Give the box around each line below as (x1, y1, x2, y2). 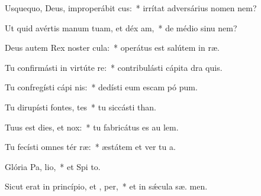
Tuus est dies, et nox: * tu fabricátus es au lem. (5, 120, 179, 133)
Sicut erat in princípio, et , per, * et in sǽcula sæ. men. (5, 180, 208, 192)
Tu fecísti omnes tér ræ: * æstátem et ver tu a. (5, 141, 176, 153)
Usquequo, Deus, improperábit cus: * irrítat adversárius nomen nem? (5, 2, 257, 14)
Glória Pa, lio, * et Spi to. (5, 160, 101, 172)
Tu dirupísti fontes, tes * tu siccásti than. (5, 100, 156, 113)
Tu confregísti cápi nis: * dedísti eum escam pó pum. (5, 81, 198, 93)
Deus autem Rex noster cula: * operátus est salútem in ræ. (5, 41, 220, 54)
